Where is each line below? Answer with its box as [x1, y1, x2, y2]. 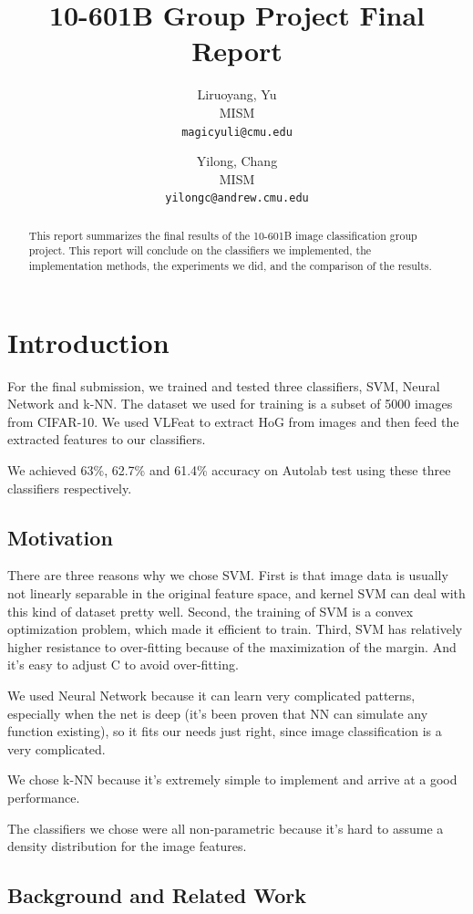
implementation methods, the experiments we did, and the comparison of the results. [28, 258, 432, 274]
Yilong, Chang [196, 151, 278, 171]
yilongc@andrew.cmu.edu [165, 192, 309, 205]
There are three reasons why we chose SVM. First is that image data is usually [7, 566, 448, 585]
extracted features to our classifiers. [7, 430, 206, 449]
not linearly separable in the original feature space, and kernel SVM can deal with [7, 584, 466, 603]
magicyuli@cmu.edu [181, 125, 293, 139]
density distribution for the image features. [7, 836, 247, 856]
